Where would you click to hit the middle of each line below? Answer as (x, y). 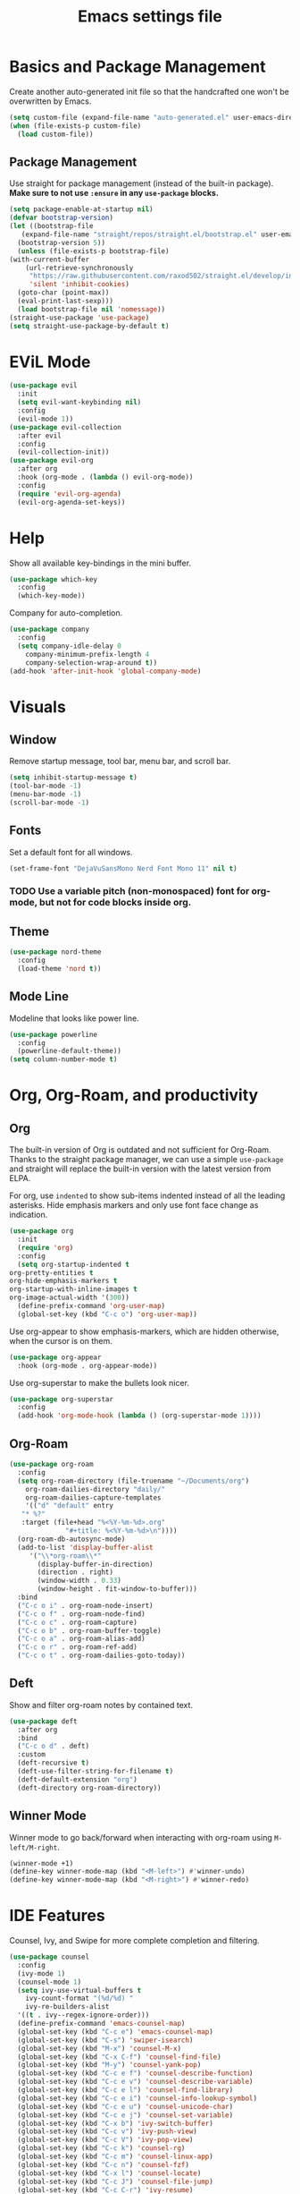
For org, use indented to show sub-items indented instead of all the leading (147, 1195)
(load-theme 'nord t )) (59, 969)
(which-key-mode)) (52, 596)
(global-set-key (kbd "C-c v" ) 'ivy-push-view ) (108, 2131)
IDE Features (57, 1916)
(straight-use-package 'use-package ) (79, 318)
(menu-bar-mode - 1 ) (46, 795)
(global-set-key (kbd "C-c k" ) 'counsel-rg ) (101, 2148)
